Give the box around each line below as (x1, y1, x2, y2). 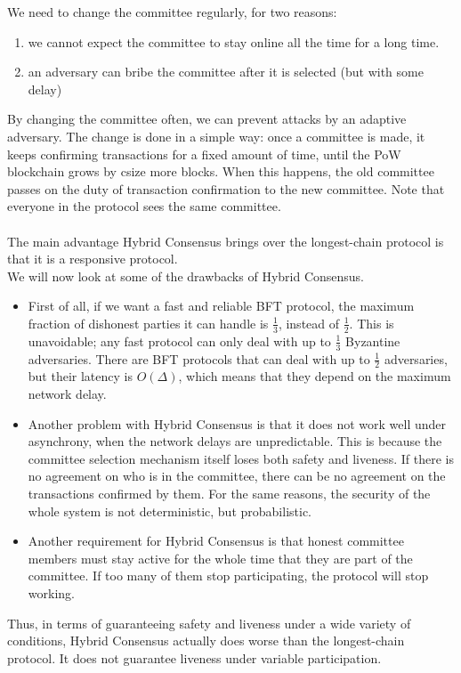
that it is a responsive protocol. (7, 249, 178, 268)
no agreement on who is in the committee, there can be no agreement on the (28, 466, 446, 485)
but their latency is (28, 367, 133, 385)
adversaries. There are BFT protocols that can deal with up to (28, 349, 370, 368)
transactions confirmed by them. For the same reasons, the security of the (28, 483, 431, 502)
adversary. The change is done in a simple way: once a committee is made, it (7, 126, 425, 145)
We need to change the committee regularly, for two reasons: (7, 3, 337, 20)
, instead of (278, 313, 340, 332)
